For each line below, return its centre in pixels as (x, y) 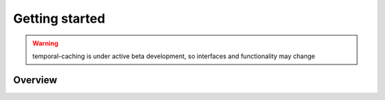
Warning (45, 43)
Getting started (59, 18)
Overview (35, 80)
